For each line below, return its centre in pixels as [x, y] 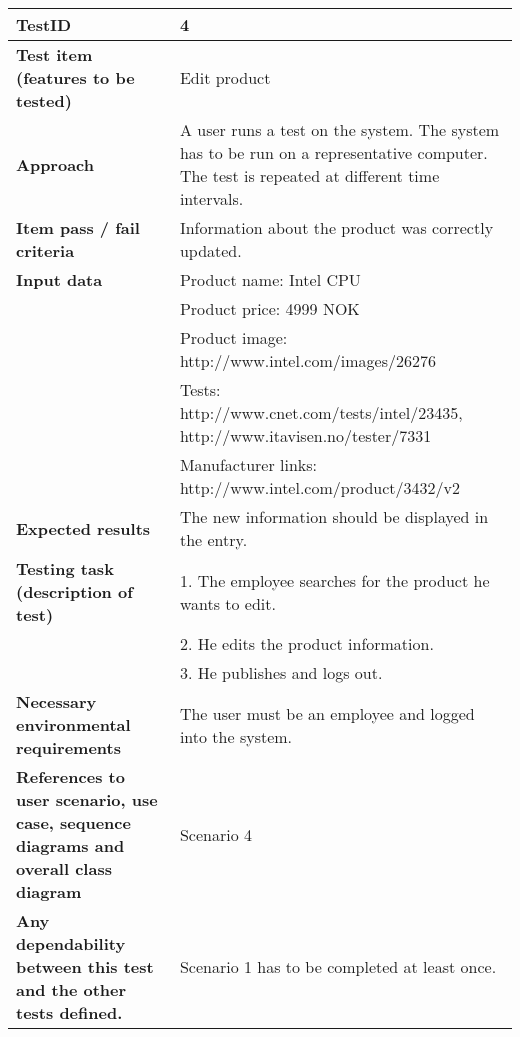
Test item [54, 54]
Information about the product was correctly [336, 227]
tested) [44, 100]
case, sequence [73, 822]
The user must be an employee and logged [327, 713]
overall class [64, 868]
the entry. [213, 539]
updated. [210, 250]
